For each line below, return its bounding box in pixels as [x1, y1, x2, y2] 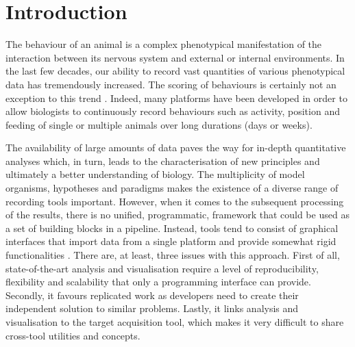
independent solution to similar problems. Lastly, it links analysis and [5, 301, 299, 316]
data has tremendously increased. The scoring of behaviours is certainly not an [5, 77, 336, 91]
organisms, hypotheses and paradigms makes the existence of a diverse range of [5, 181, 339, 195]
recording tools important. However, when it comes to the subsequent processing [5, 194, 344, 208]
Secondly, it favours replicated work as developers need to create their [5, 287, 299, 302]
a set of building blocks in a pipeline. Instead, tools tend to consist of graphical [5, 220, 339, 235]
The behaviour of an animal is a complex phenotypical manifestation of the [5, 37, 322, 51]
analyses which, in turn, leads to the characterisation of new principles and [5, 153, 320, 168]
